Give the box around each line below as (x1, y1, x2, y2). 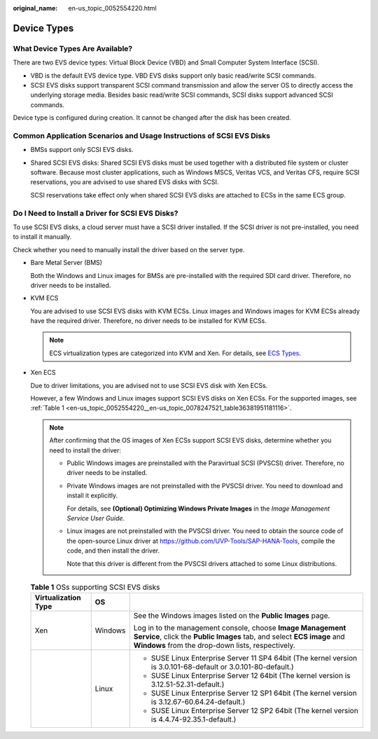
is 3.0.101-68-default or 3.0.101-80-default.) (150, 662, 294, 672)
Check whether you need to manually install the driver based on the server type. (13, 245, 245, 254)
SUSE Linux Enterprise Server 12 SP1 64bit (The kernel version (150, 689, 357, 698)
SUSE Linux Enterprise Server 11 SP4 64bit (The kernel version (150, 654, 357, 663)
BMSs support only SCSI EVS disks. (30, 146, 134, 154)
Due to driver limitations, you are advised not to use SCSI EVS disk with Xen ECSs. (30, 381, 268, 389)
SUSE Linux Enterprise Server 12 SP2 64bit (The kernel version (150, 706, 358, 716)
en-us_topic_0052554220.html (68, 4, 157, 12)
